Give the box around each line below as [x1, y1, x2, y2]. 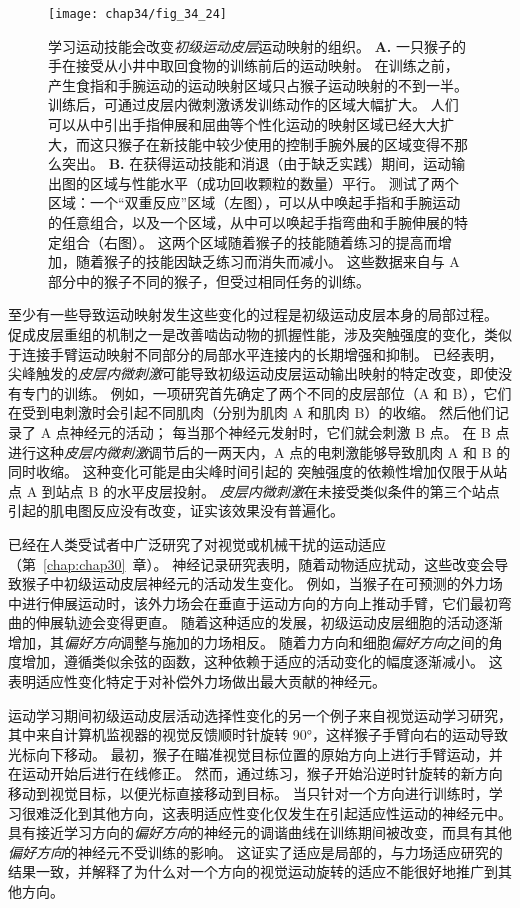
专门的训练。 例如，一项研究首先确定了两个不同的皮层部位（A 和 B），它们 [21, 382, 512, 403]
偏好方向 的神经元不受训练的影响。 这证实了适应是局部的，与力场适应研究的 [8, 841, 503, 862]
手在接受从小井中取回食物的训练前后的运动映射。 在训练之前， [48, 55, 459, 76]
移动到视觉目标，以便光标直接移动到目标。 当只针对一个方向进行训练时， [8, 783, 489, 804]
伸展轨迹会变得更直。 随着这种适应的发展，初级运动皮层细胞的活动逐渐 [35, 612, 503, 633]
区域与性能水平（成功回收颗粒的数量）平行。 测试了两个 [89, 172, 459, 193]
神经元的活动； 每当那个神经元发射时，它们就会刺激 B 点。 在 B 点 [69, 421, 510, 442]
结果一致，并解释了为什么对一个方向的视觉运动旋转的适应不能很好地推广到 [8, 861, 498, 882]
